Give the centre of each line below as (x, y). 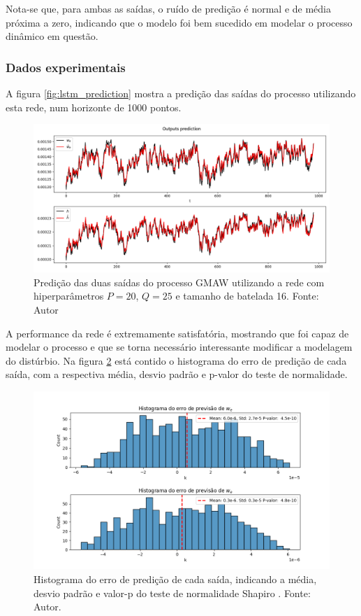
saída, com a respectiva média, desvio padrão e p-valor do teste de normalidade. (177, 374)
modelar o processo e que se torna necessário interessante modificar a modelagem (179, 347)
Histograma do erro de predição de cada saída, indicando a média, (175, 579)
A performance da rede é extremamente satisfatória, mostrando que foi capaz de (177, 333)
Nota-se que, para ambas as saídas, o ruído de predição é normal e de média (168, 8)
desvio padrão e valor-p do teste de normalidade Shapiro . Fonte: (172, 593)
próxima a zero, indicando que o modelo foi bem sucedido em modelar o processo (179, 22)
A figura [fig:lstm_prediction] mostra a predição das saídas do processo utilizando (181, 93)
